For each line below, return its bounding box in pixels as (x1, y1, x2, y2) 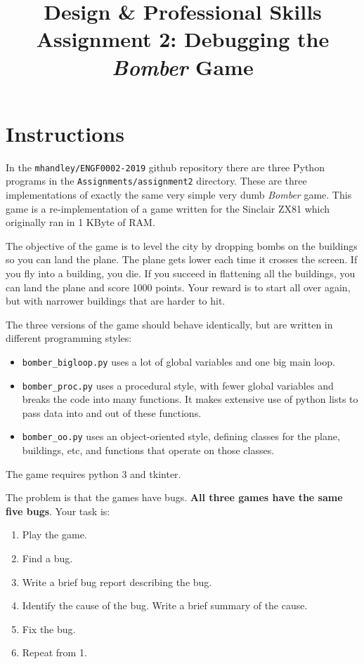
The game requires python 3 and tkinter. (6, 466, 181, 481)
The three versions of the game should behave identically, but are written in (6, 317, 333, 331)
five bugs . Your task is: (6, 503, 110, 518)
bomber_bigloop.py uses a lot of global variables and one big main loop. (22, 354, 335, 368)
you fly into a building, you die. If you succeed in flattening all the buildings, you (6, 265, 356, 280)
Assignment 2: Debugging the (36, 25, 330, 53)
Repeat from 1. (22, 645, 87, 660)
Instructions (6, 119, 124, 147)
